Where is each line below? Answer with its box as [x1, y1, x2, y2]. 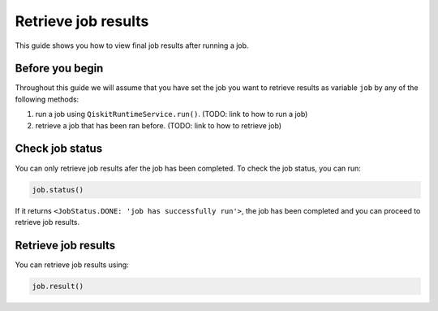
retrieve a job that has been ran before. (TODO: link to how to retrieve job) [35, 120, 282, 130]
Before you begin [15, 62, 104, 76]
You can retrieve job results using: [15, 260, 129, 270]
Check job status [15, 142, 103, 156]
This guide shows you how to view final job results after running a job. [15, 41, 249, 50]
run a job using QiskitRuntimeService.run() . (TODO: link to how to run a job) [35, 110, 308, 119]
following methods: [15, 94, 79, 104]
